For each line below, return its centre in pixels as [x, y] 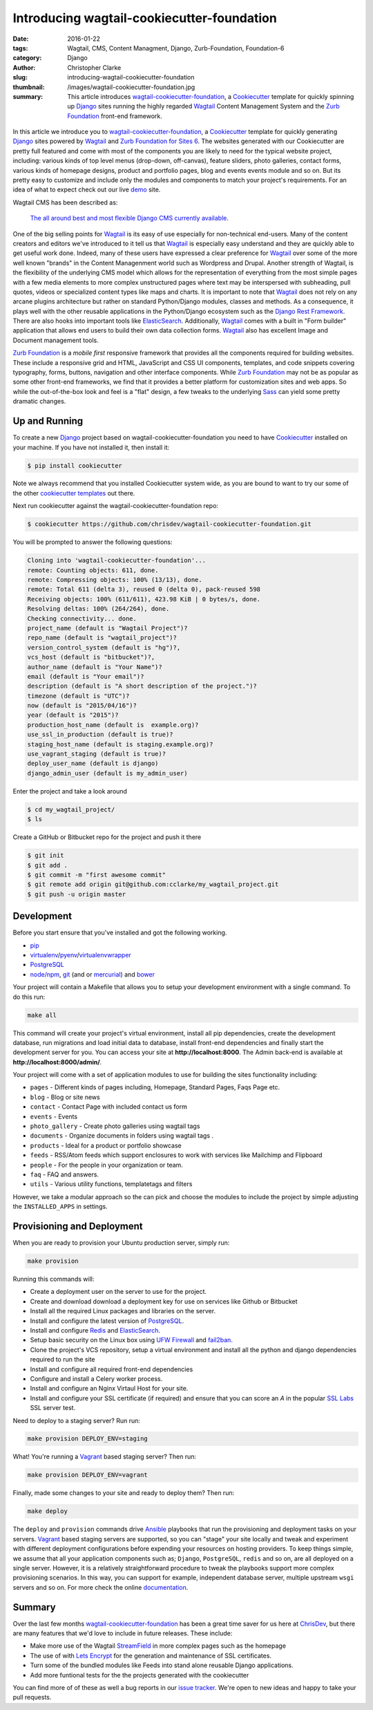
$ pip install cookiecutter [75, 466]
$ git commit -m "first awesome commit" [96, 875]
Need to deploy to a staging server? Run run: [77, 1420]
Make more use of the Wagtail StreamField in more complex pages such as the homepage [158, 1646]
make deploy [48, 1511]
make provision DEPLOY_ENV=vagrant [87, 1475]
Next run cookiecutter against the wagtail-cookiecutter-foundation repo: [116, 506]
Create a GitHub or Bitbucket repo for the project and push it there [107, 837]
